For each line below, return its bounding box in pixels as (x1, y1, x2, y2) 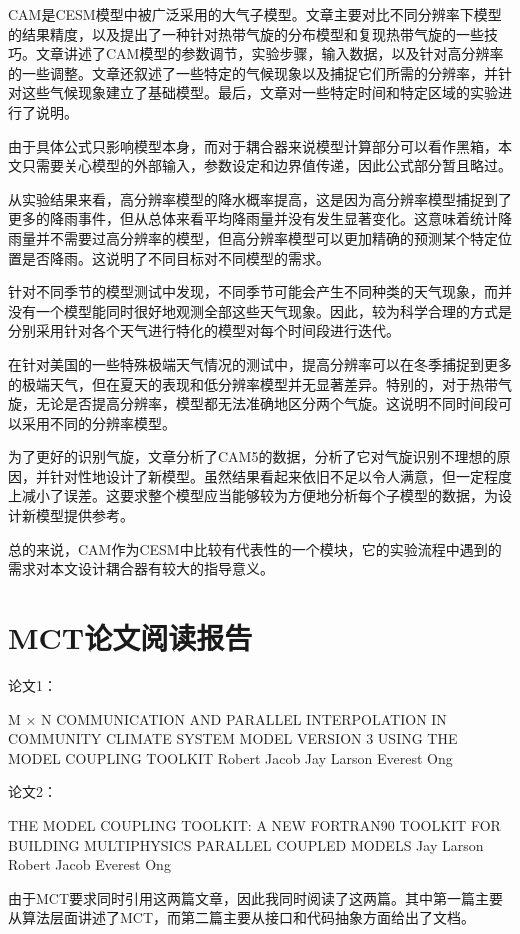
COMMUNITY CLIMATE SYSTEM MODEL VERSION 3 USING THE (8, 728, 458, 749)
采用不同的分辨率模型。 (21, 412, 176, 433)
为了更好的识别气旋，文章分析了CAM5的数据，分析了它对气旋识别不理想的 (8, 446, 497, 467)
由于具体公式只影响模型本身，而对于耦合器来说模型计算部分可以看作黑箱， (8, 135, 498, 156)
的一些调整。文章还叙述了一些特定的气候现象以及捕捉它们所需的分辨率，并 (8, 62, 498, 83)
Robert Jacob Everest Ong (8, 854, 171, 875)
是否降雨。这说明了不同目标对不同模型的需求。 (21, 247, 330, 268)
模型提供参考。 (35, 505, 134, 526)
